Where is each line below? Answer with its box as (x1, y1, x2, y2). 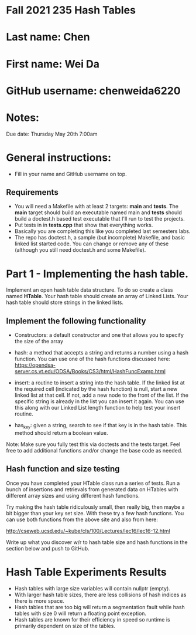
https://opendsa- (14, 362, 56, 369)
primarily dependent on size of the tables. (14, 622, 116, 629)
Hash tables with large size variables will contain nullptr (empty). (14, 585, 171, 592)
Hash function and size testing (6, 464, 120, 474)
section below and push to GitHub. (6, 545, 90, 552)
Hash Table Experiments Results (6, 565, 167, 579)
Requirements (6, 187, 59, 197)
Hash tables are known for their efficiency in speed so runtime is (14, 616, 171, 623)
